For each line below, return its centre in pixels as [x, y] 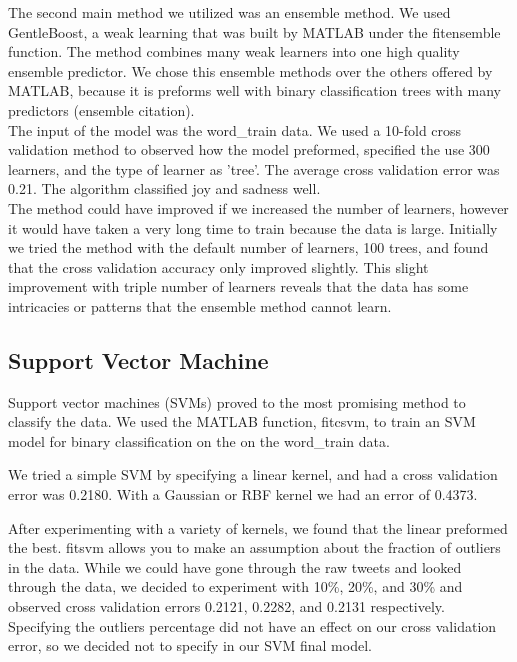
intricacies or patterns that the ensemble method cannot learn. [200, 305]
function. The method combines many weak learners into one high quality [234, 51]
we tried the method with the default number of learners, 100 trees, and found [248, 247]
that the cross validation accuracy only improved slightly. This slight [218, 266]
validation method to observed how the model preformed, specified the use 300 [249, 149]
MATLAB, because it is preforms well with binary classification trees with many [254, 90]
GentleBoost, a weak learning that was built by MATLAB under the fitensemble [254, 31]
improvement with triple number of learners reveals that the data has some [238, 286]
